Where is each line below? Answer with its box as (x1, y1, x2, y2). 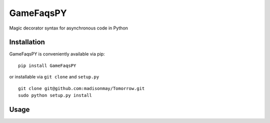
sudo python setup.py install (18, 92, 92, 98)
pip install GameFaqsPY (18, 62, 76, 68)
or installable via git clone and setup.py (9, 74, 99, 80)
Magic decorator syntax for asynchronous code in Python (9, 25, 128, 31)
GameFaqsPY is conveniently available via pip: (9, 51, 105, 57)
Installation (9, 38, 45, 46)
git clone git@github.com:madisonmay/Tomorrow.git (18, 85, 145, 91)
